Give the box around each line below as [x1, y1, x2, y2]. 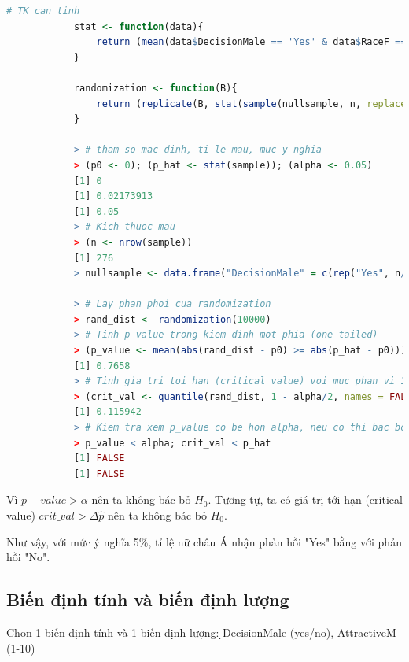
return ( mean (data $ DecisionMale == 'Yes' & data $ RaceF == [96, 36, 407, 48]
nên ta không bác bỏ [108, 507, 208, 523]
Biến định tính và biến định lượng [6, 587, 289, 612]
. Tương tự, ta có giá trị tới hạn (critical [208, 491, 403, 508]
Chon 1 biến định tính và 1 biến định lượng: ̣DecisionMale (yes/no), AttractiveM [6, 623, 396, 640]
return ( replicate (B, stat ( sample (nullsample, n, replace [96, 98, 407, 109]
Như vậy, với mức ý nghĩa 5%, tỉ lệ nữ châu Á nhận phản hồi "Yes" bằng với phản [6, 533, 402, 549]
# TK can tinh [6, 6, 80, 17]
